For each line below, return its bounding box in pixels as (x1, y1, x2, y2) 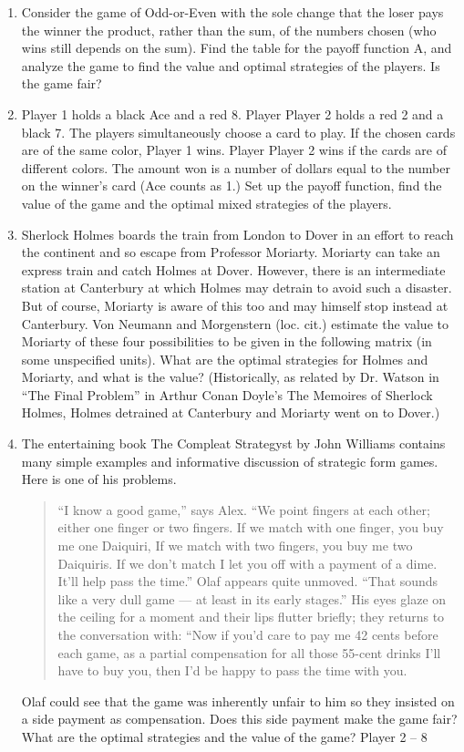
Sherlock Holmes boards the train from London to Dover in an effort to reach (21, 224, 454, 243)
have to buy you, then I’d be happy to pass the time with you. (57, 661, 407, 680)
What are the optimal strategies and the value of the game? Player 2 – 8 (21, 726, 428, 746)
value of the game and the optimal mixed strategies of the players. (21, 193, 392, 212)
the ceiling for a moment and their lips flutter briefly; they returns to (57, 607, 445, 626)
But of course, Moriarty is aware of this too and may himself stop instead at (21, 295, 449, 314)
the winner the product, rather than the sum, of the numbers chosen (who (21, 20, 437, 39)
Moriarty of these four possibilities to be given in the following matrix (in (21, 332, 432, 351)
